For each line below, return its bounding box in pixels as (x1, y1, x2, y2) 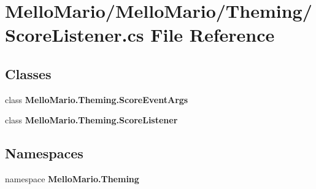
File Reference (150, 22, 275, 47)
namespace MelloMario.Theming (5, 172, 139, 185)
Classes (5, 64, 52, 83)
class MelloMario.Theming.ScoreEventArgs (5, 93, 188, 106)
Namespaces (5, 144, 83, 163)
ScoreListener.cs (5, 22, 144, 47)
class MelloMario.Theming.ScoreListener (5, 114, 178, 126)
